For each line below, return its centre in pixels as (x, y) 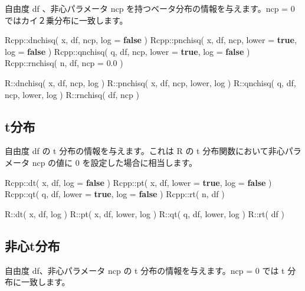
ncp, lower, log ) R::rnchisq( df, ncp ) (72, 94)
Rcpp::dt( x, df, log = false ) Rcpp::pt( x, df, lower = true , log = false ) (138, 182)
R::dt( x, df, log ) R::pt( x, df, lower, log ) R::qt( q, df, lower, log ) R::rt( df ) (145, 213)
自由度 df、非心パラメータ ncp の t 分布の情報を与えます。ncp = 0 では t (145, 270)
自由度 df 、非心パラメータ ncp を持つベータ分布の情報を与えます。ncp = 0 (150, 8)
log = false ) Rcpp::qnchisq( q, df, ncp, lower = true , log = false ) (127, 51)
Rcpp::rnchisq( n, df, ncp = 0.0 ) (64, 63)
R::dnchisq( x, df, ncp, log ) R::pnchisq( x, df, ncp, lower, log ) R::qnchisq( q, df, (150, 82)
